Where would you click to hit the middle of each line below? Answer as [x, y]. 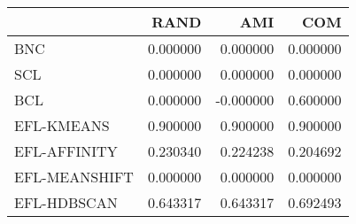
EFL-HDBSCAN [66, 202]
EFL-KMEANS [62, 125]
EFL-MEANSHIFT [74, 177]
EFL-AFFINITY [66, 151]
